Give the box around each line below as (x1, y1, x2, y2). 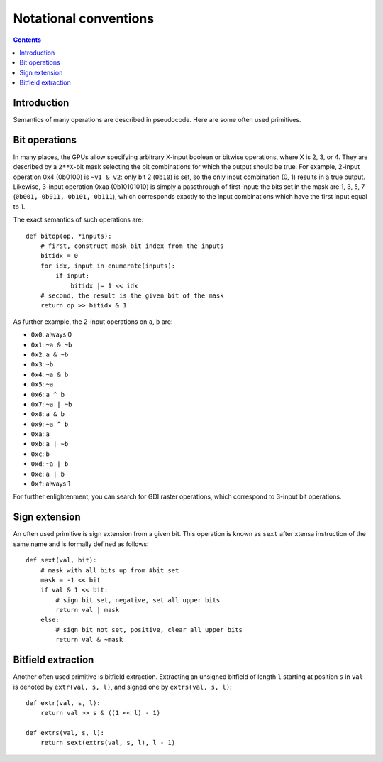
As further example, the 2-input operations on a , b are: (13, 317, 173, 326)
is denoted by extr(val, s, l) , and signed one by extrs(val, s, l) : (13, 682, 232, 691)
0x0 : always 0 (30, 330, 72, 339)
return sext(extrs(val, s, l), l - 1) (40, 739, 176, 747)
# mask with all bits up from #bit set (40, 566, 179, 575)
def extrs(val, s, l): (26, 729, 105, 737)
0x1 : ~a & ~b (30, 340, 72, 349)
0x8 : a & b (30, 410, 65, 418)
